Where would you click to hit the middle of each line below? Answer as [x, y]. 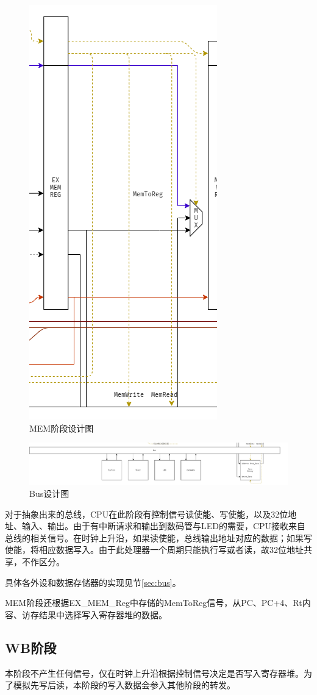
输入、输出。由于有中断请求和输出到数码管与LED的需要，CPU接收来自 [164, 526]
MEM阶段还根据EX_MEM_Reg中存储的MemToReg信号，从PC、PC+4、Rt [154, 603]
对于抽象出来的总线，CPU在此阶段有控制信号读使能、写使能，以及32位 [147, 514]
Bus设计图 [49, 493]
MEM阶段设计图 [62, 428]
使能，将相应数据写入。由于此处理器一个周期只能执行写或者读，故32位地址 [154, 550]
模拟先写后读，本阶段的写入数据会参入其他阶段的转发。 [124, 685]
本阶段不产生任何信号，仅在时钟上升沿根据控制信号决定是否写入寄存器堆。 [154, 673]
